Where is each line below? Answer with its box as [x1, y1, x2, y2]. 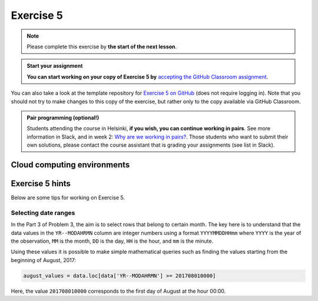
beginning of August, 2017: [11, 256, 77, 263]
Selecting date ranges [11, 209, 75, 217]
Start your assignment [26, 62, 83, 70]
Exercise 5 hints [11, 178, 71, 188]
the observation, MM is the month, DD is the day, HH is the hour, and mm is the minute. [11, 237, 214, 244]
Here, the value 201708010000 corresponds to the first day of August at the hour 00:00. [11, 287, 226, 295]
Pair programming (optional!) [26, 114, 100, 121]
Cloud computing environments [11, 160, 130, 170]
